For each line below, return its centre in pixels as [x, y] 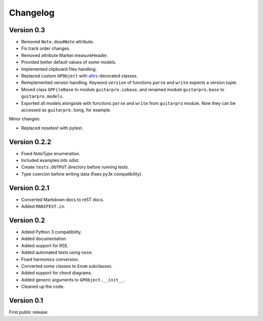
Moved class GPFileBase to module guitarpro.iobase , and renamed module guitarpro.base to [123, 89]
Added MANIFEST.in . [43, 206]
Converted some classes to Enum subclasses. [67, 266]
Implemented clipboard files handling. [59, 69]
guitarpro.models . [42, 96]
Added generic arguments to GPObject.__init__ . [73, 280]
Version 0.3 [27, 30]
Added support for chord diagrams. [57, 273]
